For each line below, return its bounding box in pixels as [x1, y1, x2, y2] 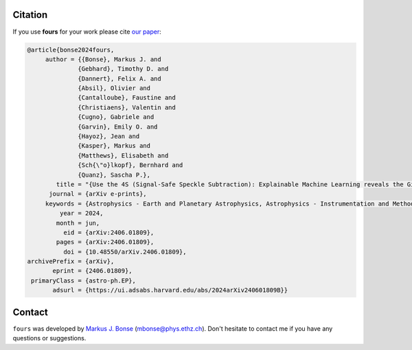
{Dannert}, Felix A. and [78, 74, 161, 83]
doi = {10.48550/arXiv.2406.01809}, [62, 248, 187, 256]
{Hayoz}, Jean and [78, 133, 140, 140]
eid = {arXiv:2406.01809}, [62, 228, 154, 237]
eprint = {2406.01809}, [52, 267, 133, 275]
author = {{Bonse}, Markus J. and [45, 55, 161, 63]
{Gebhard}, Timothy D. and [78, 65, 169, 73]
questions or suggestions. [12, 334, 87, 342]
